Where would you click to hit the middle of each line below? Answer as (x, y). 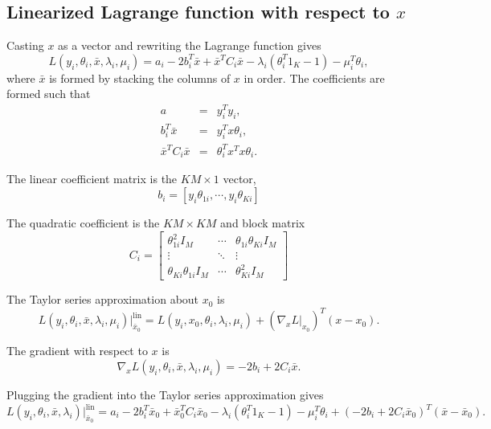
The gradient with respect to (77, 351)
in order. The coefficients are (314, 78)
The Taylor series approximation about (103, 299)
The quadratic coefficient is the (83, 223)
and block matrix (263, 223)
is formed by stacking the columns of (140, 78)
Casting (25, 45)
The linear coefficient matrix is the (92, 179)
